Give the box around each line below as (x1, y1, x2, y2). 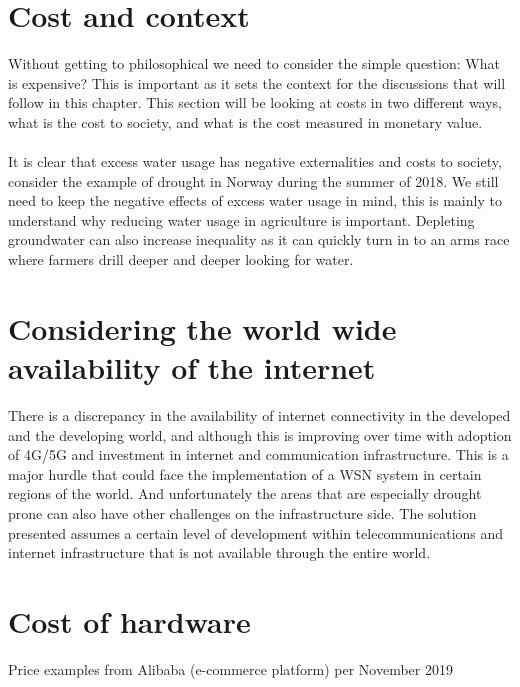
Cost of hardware (8, 600, 251, 641)
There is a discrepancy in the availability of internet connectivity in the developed (8, 404, 511, 425)
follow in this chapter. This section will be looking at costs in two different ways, (8, 92, 503, 113)
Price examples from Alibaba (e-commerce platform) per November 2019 (8, 658, 453, 679)
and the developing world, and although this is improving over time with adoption (8, 424, 512, 445)
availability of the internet (8, 347, 376, 388)
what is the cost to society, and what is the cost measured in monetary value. (8, 111, 483, 132)
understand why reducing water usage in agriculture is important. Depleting (8, 209, 475, 230)
